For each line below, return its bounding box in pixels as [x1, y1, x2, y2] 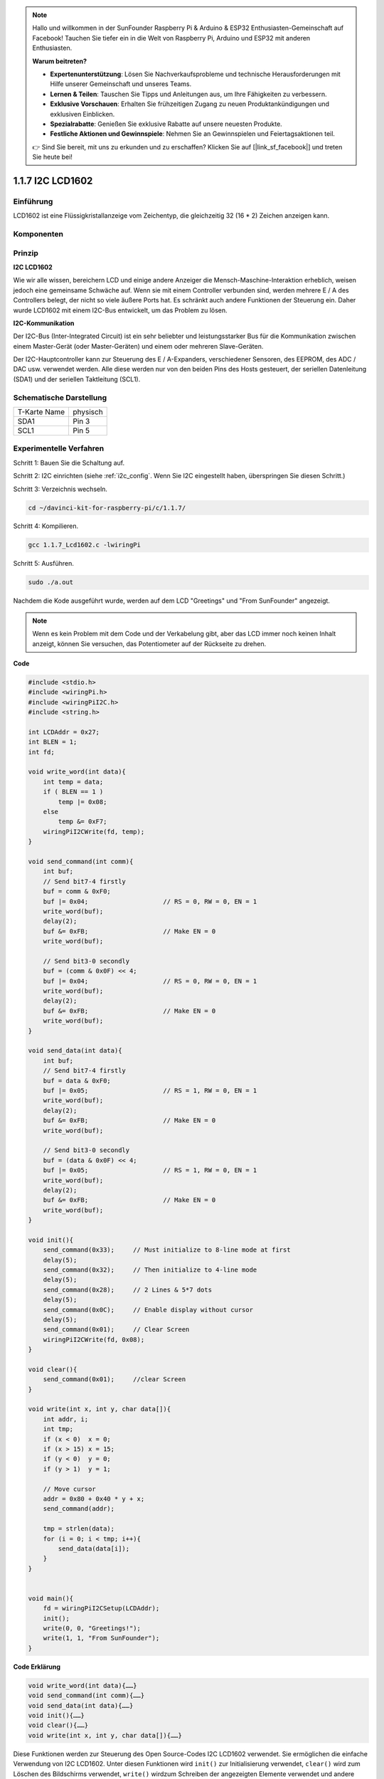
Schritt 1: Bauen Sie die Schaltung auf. [13, 458, 124, 467]
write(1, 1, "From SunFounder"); [43, 1634, 160, 1642]
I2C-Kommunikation [13, 319, 75, 327]
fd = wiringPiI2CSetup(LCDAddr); [43, 1605, 160, 1612]
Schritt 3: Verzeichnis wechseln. [13, 485, 108, 493]
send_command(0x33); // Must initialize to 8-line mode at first [43, 1246, 291, 1254]
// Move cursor [43, 1484, 96, 1493]
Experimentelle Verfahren [13, 443, 105, 453]
